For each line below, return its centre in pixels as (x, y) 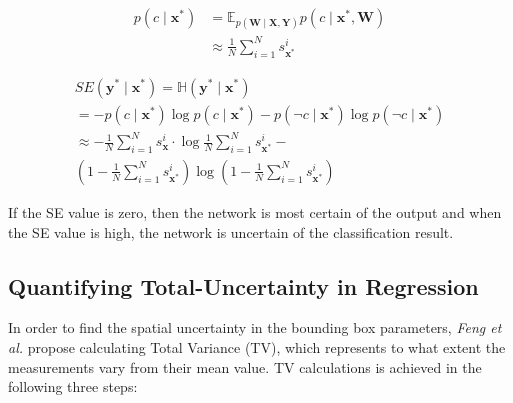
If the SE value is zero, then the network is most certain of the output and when (255, 211)
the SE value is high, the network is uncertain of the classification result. (231, 231)
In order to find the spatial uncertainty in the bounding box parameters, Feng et (255, 327)
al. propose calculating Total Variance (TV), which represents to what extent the (257, 346)
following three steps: (73, 386)
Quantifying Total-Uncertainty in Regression (243, 285)
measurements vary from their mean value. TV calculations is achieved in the (245, 366)
